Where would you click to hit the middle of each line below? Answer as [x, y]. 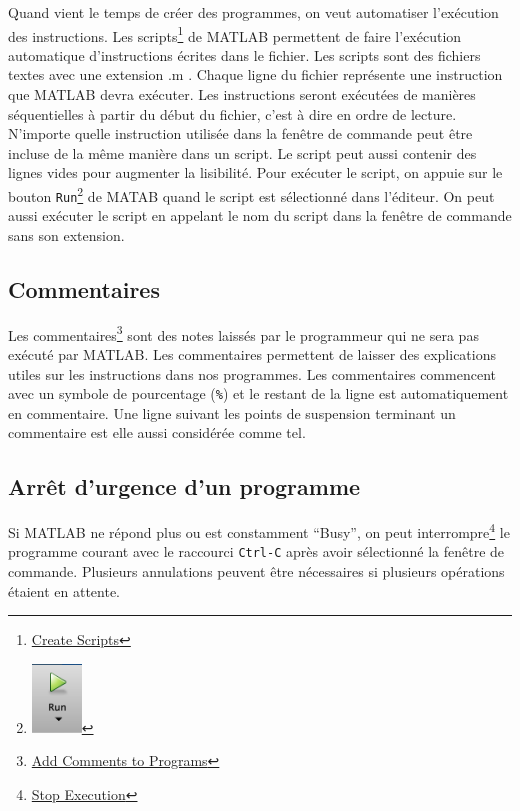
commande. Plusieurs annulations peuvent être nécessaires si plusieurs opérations [256, 571]
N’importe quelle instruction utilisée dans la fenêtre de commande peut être [240, 133]
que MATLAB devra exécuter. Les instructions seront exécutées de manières [242, 94]
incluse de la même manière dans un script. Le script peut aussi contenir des [242, 152]
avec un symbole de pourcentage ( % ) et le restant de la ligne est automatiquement [258, 393]
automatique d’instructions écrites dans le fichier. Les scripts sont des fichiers [244, 54]
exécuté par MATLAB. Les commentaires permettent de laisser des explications [252, 353]
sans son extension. [66, 234]
